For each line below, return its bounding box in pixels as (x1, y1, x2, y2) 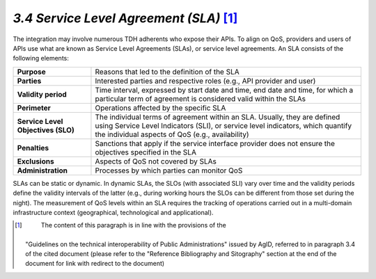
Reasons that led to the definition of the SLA (95, 67, 240, 77)
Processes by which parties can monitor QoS (95, 166, 243, 175)
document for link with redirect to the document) (25, 260, 165, 268)
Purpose (17, 67, 47, 77)
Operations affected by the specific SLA (95, 103, 226, 113)
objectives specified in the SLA (95, 147, 196, 157)
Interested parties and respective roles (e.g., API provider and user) (95, 76, 316, 86)
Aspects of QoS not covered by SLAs (95, 157, 217, 166)
